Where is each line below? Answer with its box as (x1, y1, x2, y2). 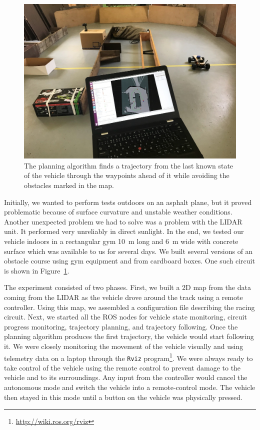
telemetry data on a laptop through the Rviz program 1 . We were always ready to (4, 351, 253, 363)
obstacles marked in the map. (24, 180, 114, 190)
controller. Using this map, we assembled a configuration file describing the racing (4, 301, 255, 312)
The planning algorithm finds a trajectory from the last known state (24, 160, 233, 170)
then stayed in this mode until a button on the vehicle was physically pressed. (4, 391, 242, 402)
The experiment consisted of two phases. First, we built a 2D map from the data (4, 282, 251, 292)
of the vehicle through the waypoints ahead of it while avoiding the (24, 170, 229, 180)
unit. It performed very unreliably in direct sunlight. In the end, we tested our (4, 226, 244, 236)
